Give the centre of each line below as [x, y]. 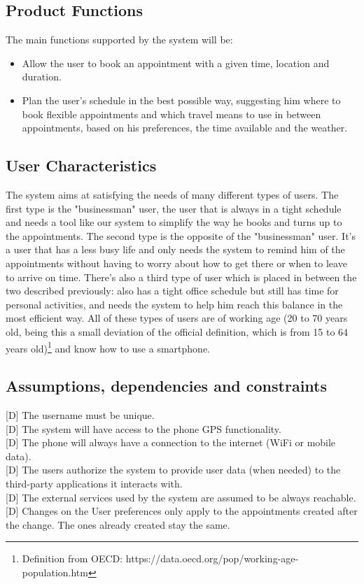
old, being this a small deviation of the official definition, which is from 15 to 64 [177, 331]
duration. [42, 77]
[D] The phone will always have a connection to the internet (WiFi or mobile [171, 442]
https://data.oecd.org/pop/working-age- [212, 558]
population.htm [55, 572]
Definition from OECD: [72, 558]
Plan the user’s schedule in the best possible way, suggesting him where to [181, 100]
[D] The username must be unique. [80, 414]
